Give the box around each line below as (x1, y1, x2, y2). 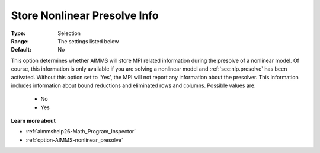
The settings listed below (57, 37, 119, 44)
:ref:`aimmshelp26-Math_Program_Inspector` (25, 128, 136, 135)
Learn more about (11, 117, 56, 125)
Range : (11, 37, 29, 44)
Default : (11, 46, 32, 53)
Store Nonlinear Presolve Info (11, 9, 159, 22)
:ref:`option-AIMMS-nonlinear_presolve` (25, 136, 124, 144)
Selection (57, 30, 81, 37)
